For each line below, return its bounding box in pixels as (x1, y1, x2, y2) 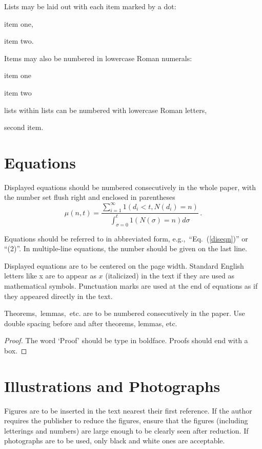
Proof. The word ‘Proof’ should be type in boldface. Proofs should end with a (4, 335, 248, 346)
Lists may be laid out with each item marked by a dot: (4, 1, 176, 11)
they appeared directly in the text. (4, 290, 113, 301)
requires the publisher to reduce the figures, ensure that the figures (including (4, 415, 248, 426)
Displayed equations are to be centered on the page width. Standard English (4, 260, 244, 271)
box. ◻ (4, 345, 27, 356)
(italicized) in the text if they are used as (105, 270, 235, 281)
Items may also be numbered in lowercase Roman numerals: (4, 52, 192, 63)
